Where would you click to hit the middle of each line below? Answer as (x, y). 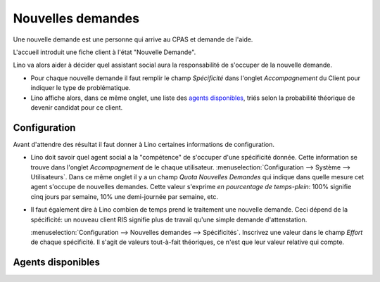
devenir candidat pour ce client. (77, 107)
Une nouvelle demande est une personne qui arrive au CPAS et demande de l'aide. (133, 39)
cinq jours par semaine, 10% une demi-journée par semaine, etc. (124, 196)
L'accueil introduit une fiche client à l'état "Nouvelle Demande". (104, 52)
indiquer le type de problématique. (81, 88)
